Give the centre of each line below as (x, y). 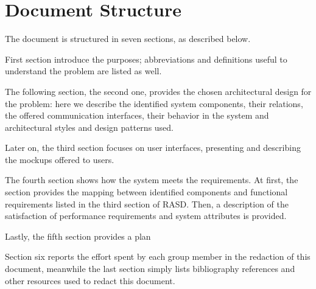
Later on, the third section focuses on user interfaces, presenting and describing (153, 148)
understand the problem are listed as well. (83, 71)
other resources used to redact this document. (90, 280)
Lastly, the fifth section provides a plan (78, 236)
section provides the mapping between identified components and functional (146, 192)
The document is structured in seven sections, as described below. (128, 39)
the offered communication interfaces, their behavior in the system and (137, 115)
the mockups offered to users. (60, 159)
